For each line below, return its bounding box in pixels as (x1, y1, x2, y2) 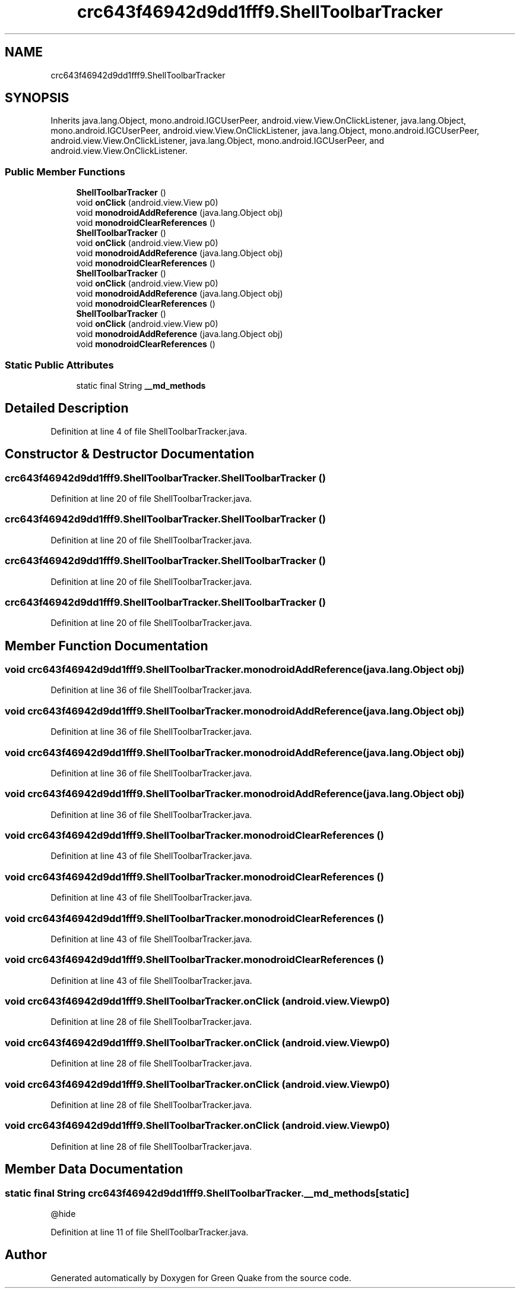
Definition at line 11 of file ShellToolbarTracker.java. (50, 1226, 249, 1237)
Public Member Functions (5, 165, 125, 178)
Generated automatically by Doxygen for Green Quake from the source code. (50, 1272, 351, 1283)
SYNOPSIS (5, 90, 69, 106)
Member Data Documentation (5, 1162, 183, 1177)
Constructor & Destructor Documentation (5, 446, 255, 462)
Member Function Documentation (5, 638, 208, 653)
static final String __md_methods (76, 380, 206, 391)
